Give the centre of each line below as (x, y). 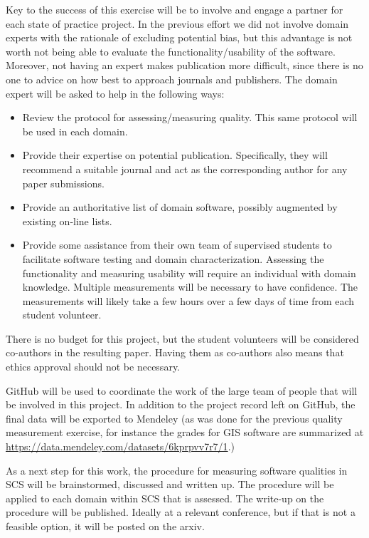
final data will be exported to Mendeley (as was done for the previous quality (174, 418)
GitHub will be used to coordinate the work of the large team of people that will (182, 390)
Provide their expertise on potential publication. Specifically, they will (175, 155)
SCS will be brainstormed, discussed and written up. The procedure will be (170, 484)
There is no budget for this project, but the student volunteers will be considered (182, 338)
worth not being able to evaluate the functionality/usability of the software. (171, 51)
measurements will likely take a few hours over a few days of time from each (188, 300)
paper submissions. (63, 183)
